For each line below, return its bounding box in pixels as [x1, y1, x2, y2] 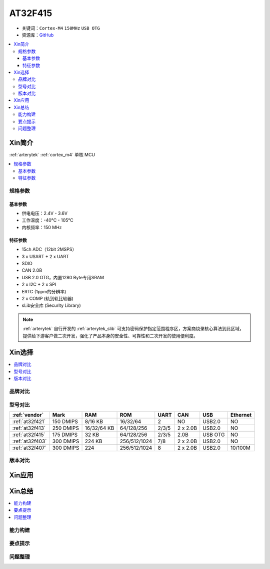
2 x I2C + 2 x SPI [21, 281, 56, 288]
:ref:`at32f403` [12, 438, 47, 445]
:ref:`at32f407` [12, 444, 47, 451]
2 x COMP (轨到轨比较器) [21, 295, 73, 301]
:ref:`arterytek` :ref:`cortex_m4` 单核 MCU [9, 151, 95, 157]
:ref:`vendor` [12, 411, 44, 418]
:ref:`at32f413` [12, 424, 46, 431]
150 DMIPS [52, 418, 78, 425]
